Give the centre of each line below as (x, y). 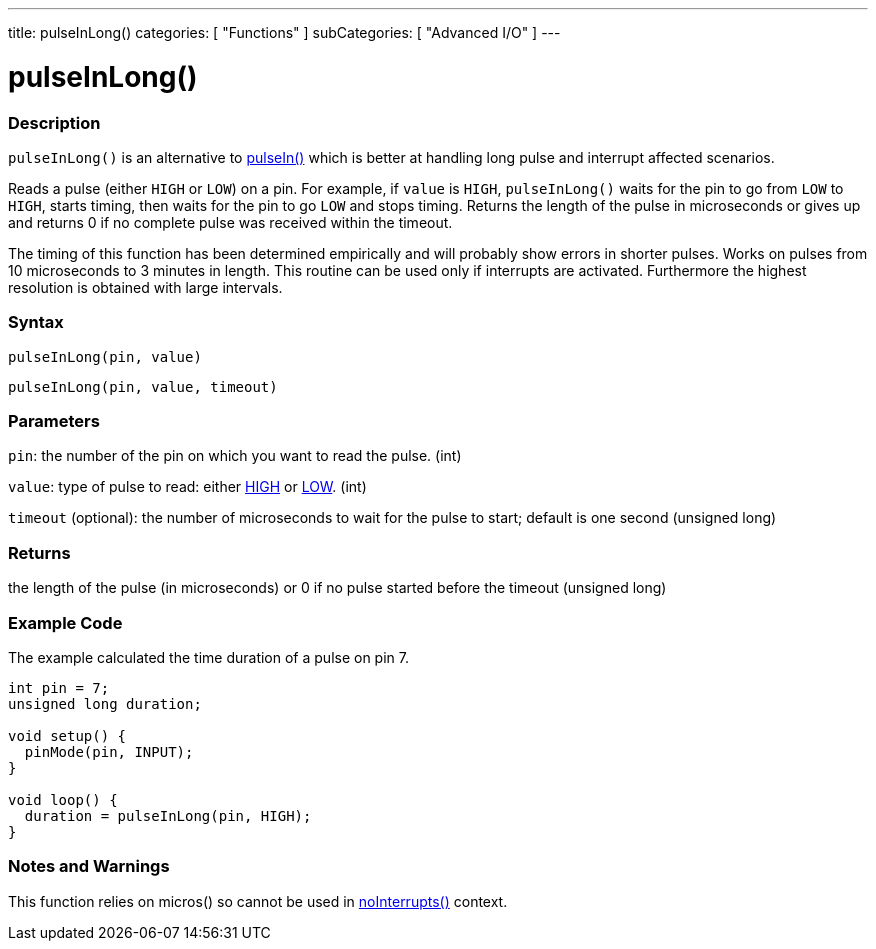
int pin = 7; (59, 687)
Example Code (65, 622)
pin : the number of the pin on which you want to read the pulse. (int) (235, 456)
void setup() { (67, 735)
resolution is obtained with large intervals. (145, 287)
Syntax (36, 322)
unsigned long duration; (105, 703)
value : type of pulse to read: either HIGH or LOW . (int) (187, 487)
